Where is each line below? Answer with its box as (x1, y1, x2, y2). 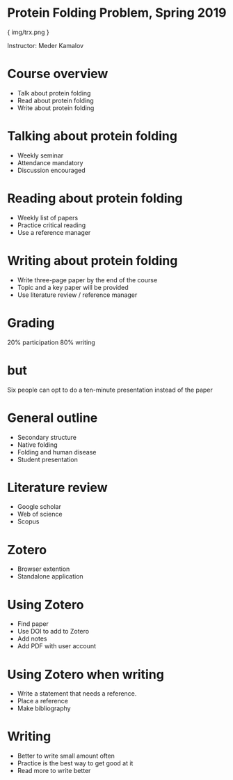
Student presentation (17, 455, 78, 464)
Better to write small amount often (17, 751, 115, 760)
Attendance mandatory (17, 158, 83, 167)
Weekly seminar (17, 151, 64, 160)
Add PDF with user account (17, 642, 96, 650)
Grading (7, 315, 55, 330)
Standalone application (17, 572, 83, 581)
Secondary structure (17, 433, 77, 441)
